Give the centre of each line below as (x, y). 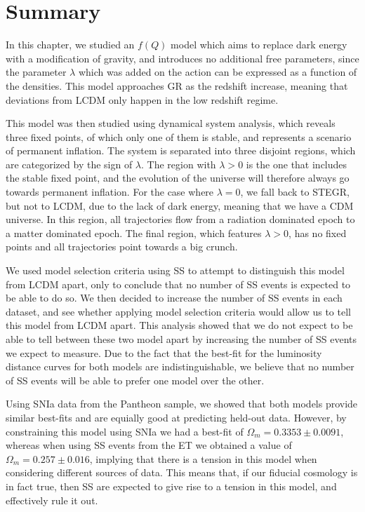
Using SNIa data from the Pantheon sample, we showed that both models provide (182, 404)
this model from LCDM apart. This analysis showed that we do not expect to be (179, 325)
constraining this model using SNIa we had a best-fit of (125, 431)
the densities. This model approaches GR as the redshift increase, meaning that (177, 85)
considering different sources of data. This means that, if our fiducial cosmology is (182, 472)
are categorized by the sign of (69, 164)
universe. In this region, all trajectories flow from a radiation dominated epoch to (180, 219)
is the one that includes (297, 164)
